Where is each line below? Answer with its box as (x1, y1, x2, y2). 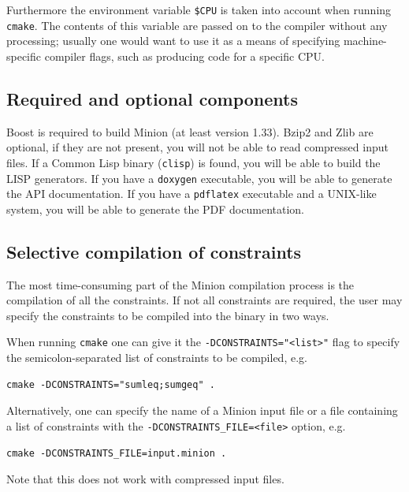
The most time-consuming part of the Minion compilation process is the (6, 276, 355, 293)
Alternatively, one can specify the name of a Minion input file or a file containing (6, 402, 398, 419)
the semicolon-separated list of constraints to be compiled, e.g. (6, 349, 307, 366)
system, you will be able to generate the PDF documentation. (6, 200, 304, 217)
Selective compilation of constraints (6, 239, 302, 263)
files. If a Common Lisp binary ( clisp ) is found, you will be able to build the (6, 154, 381, 170)
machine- (343, 32, 387, 49)
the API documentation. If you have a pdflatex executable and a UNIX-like (6, 185, 377, 202)
